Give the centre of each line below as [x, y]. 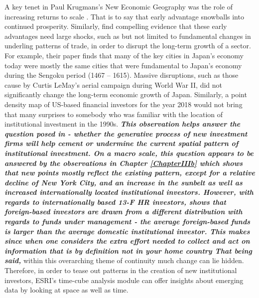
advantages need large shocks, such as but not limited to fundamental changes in [128, 36]
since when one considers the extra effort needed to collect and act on [127, 241]
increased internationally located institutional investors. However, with [129, 192]
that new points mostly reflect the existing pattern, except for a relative [130, 173]
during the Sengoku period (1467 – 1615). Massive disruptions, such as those [122, 75]
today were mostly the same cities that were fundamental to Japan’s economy [123, 65]
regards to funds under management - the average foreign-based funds [128, 222]
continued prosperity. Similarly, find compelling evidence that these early [116, 26]
